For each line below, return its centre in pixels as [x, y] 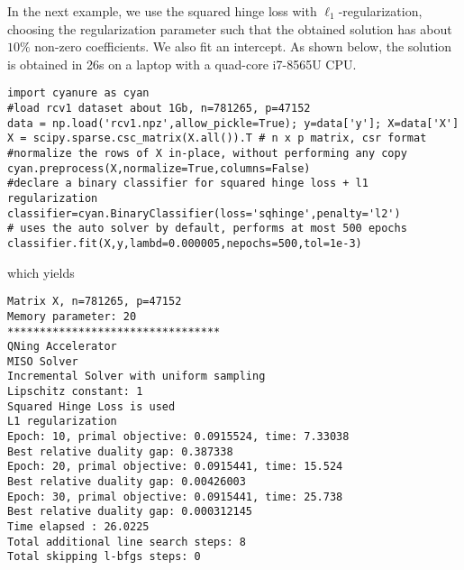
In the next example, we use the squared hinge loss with [162, 11]
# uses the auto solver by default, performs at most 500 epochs [207, 229]
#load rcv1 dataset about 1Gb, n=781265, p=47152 [159, 109]
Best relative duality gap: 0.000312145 [130, 512]
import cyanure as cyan [78, 93]
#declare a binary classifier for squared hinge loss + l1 [188, 184]
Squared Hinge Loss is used [91, 406]
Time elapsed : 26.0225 [78, 527]
